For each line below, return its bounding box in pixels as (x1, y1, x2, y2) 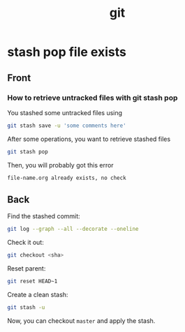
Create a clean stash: (7, 290, 68, 299)
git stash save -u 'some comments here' (7, 122, 127, 129)
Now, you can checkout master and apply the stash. (7, 316, 156, 325)
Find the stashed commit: (7, 212, 80, 220)
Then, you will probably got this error (7, 160, 114, 169)
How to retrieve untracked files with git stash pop (7, 93, 178, 103)
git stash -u (7, 303, 45, 311)
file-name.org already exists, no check (7, 174, 127, 181)
